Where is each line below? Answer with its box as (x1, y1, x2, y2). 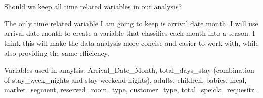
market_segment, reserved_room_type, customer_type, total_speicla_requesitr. (4, 84, 256, 95)
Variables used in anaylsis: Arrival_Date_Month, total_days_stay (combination (4, 64, 254, 75)
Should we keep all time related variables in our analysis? (4, 1, 182, 11)
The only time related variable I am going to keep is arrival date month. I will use (4, 18, 258, 28)
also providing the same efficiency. (4, 47, 109, 58)
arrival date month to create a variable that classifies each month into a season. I (4, 28, 255, 38)
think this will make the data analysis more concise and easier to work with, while (4, 37, 259, 48)
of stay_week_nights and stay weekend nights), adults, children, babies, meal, (4, 74, 247, 85)
